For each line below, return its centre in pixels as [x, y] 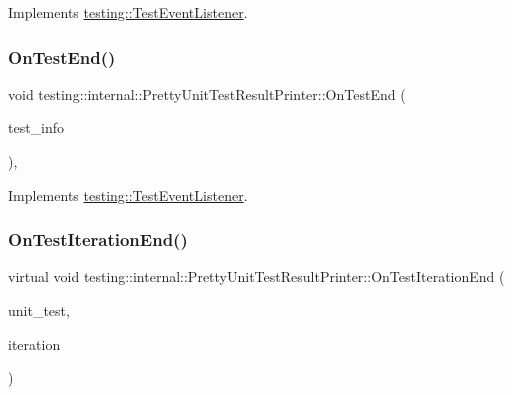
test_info [36, 127]
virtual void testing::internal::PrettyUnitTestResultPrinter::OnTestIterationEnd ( [256, 276]
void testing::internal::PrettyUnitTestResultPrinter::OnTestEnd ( [207, 93]
